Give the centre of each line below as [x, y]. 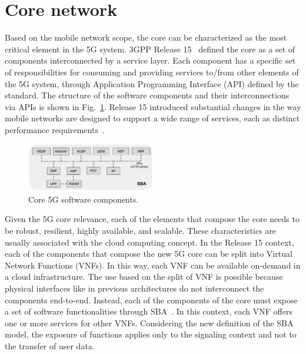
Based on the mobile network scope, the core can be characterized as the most [146, 37]
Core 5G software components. [84, 199]
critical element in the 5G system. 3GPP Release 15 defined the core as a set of [150, 49]
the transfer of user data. [50, 345]
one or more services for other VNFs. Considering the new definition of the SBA [149, 322]
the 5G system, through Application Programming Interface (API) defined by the [152, 83]
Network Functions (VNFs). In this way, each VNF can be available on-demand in [153, 265]
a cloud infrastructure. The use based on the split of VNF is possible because [144, 277]
